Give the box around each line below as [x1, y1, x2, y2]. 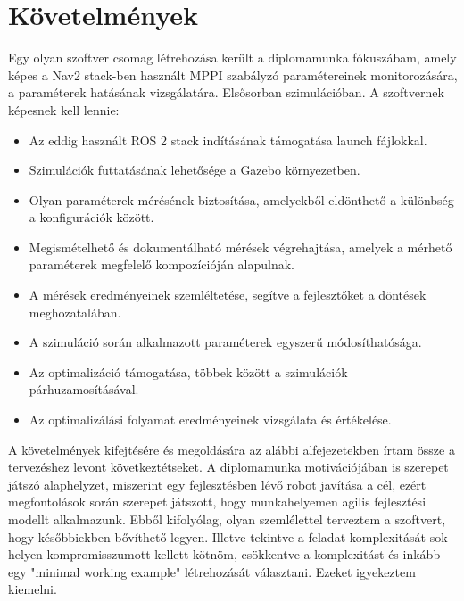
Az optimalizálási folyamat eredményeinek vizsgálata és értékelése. [29, 410, 392, 429]
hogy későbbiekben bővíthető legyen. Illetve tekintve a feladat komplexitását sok [8, 527, 448, 546]
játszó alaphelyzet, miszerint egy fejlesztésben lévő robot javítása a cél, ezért [8, 474, 427, 493]
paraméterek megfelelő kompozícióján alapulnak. [29, 255, 295, 274]
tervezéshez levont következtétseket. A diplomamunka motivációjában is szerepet [8, 457, 449, 476]
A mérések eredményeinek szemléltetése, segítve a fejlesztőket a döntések [29, 285, 427, 304]
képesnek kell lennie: [8, 100, 120, 119]
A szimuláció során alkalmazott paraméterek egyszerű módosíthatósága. [29, 333, 422, 351]
